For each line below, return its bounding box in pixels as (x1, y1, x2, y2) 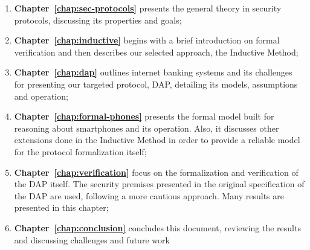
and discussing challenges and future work (14, 233, 170, 246)
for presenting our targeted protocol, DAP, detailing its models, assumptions (14, 77, 298, 90)
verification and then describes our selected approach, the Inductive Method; (14, 45, 299, 58)
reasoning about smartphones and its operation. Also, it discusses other (14, 121, 279, 134)
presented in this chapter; (14, 201, 109, 214)
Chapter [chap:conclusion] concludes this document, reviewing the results (14, 221, 301, 234)
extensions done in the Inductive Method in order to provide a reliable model (14, 133, 300, 146)
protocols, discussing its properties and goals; (14, 13, 182, 26)
